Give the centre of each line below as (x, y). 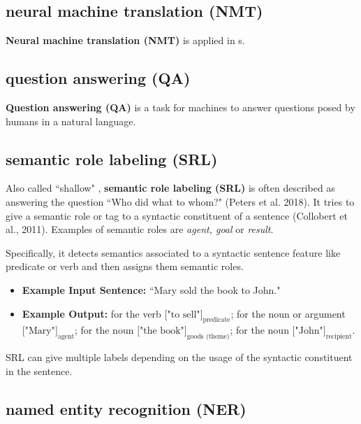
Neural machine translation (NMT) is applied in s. (125, 40)
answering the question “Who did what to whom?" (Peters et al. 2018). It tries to (180, 201)
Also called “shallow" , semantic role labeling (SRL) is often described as (170, 188)
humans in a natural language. (71, 121)
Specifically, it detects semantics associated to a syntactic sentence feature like (173, 252)
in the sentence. (39, 370)
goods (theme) (208, 337)
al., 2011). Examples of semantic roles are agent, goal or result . (140, 229)
